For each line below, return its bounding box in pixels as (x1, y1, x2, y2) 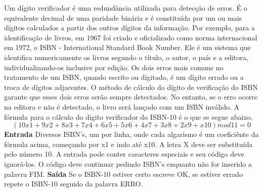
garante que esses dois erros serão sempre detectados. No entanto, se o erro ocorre (4, 91, 258, 102)
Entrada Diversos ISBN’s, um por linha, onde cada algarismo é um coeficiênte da (4, 129, 259, 139)
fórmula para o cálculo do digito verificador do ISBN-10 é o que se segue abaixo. (4, 111, 253, 122)
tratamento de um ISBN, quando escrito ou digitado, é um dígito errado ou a (4, 72, 244, 82)
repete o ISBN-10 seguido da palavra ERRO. (4, 178, 143, 189)
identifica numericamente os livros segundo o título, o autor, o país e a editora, (4, 52, 248, 62)
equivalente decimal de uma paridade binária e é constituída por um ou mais (4, 12, 242, 23)
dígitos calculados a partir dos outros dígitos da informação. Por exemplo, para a (4, 22, 255, 33)
